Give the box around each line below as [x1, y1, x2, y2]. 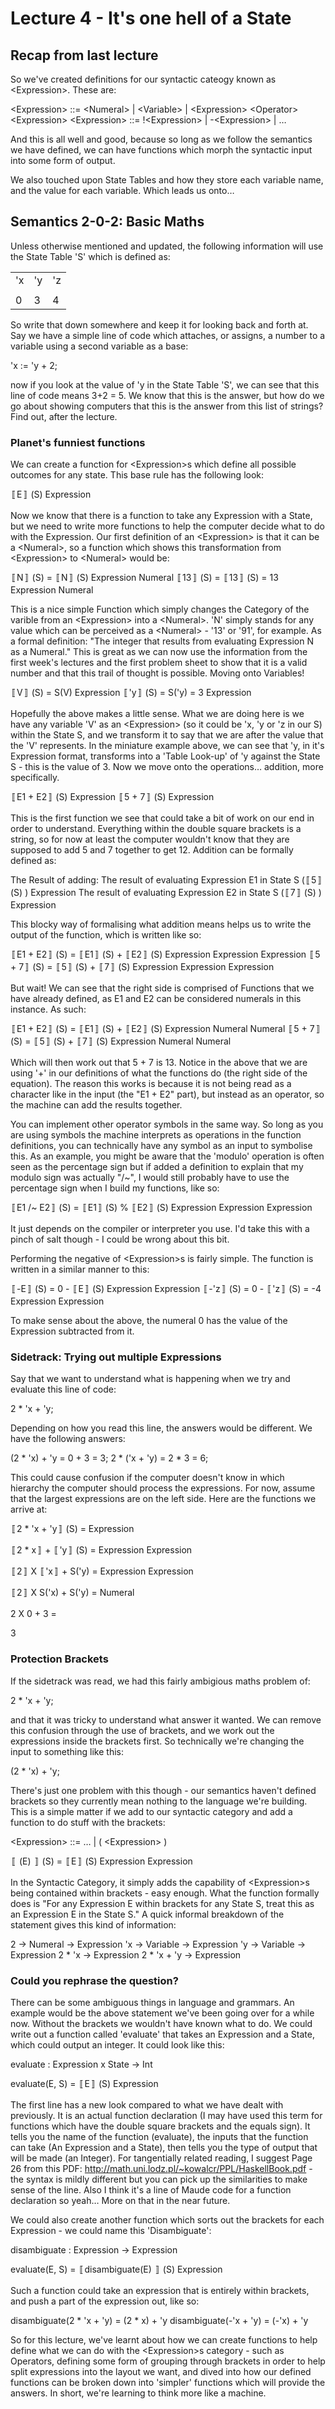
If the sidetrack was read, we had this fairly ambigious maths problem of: [10, 1675, 311, 1687]
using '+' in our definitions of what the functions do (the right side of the [10, 1067, 308, 1079]
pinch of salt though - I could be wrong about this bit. [10, 1233, 230, 1246]
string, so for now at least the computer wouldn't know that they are [10, 833, 290, 846]
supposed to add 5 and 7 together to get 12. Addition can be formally [10, 844, 294, 856]
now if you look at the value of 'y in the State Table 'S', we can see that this [10, 378, 320, 391]
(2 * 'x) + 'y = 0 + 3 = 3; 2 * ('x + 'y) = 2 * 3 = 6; [10, 1452, 209, 1464]
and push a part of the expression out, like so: [10, 2295, 200, 2307]
